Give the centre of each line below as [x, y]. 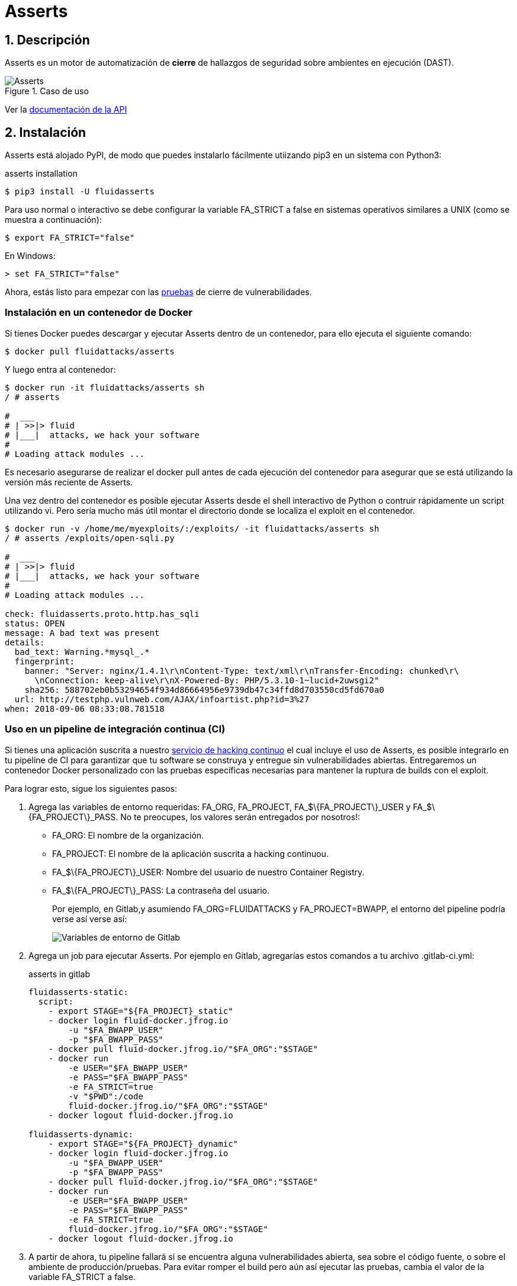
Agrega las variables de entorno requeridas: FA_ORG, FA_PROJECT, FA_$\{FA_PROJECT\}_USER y [220, 807]
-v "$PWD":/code [106, 1096]
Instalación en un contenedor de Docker [99, 313]
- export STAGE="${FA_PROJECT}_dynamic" [143, 1143]
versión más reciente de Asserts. [69, 482]
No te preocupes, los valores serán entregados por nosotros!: [240, 817]
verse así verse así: [90, 919]
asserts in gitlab [60, 974]
